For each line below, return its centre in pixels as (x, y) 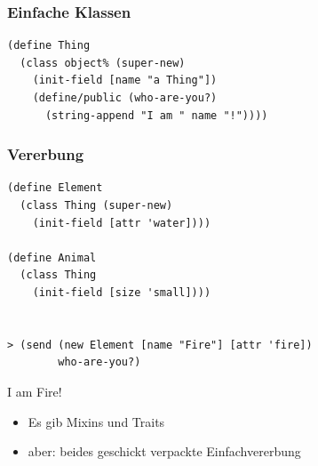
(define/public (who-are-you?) (125, 98)
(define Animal (52, 257)
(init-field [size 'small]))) (122, 292)
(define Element (55, 188)
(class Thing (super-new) (96, 205)
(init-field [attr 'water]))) (122, 223)
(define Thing (49, 46)
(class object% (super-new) (103, 63)
